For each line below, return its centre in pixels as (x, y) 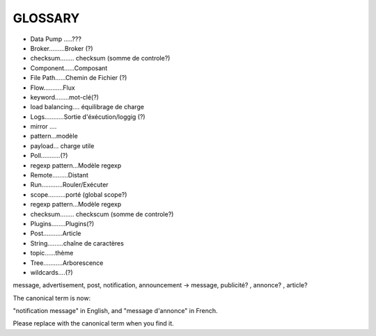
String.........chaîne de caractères (77, 243)
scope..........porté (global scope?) (79, 194)
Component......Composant (69, 68)
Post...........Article (56, 234)
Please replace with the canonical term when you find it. (93, 323)
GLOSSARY (46, 18)
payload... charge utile (62, 145)
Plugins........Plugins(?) (62, 223)
